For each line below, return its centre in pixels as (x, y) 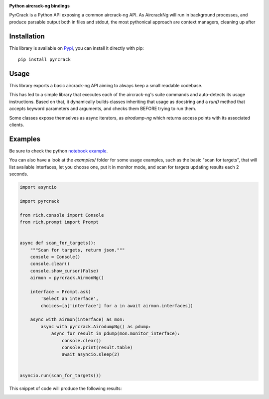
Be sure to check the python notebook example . (59, 151)
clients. (17, 125)
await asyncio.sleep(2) (90, 354)
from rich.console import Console (62, 215)
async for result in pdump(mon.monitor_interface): (116, 333)
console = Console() (55, 257)
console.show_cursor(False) (65, 271)
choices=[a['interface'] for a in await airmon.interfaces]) (117, 306)
